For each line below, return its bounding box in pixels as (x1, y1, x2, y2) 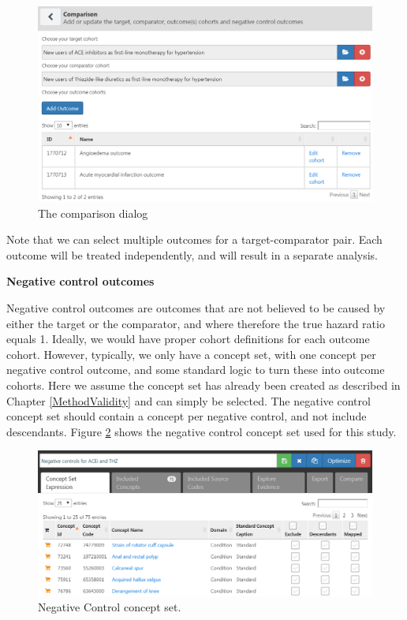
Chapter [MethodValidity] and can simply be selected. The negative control (6, 392, 371, 409)
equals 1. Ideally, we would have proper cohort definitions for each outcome (6, 331, 370, 347)
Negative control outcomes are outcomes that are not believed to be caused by (6, 299, 386, 316)
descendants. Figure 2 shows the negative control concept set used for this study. (6, 423, 397, 439)
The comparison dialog (38, 204, 148, 221)
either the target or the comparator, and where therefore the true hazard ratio (6, 315, 385, 331)
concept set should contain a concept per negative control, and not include (6, 408, 367, 424)
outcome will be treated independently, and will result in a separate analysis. (6, 246, 379, 263)
